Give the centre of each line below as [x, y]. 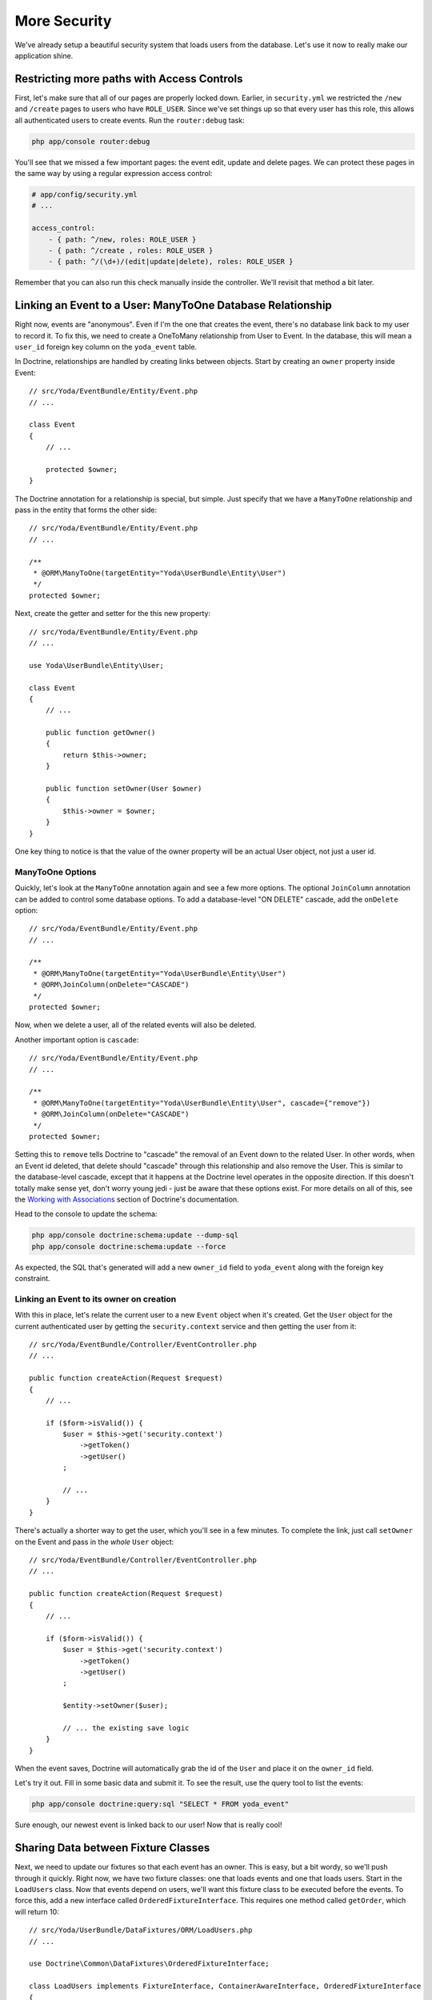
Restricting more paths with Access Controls [129, 79]
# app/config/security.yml [84, 194]
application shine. [44, 55]
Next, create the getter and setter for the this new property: [113, 614]
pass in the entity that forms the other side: [86, 510]
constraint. [33, 1278]
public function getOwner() [100, 733]
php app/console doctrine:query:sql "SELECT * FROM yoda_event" [160, 1804]
